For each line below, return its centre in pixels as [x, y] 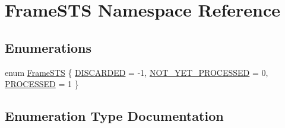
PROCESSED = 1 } [42, 84]
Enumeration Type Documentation [114, 116]
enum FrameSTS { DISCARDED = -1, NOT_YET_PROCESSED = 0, [137, 72]
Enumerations [48, 47]
